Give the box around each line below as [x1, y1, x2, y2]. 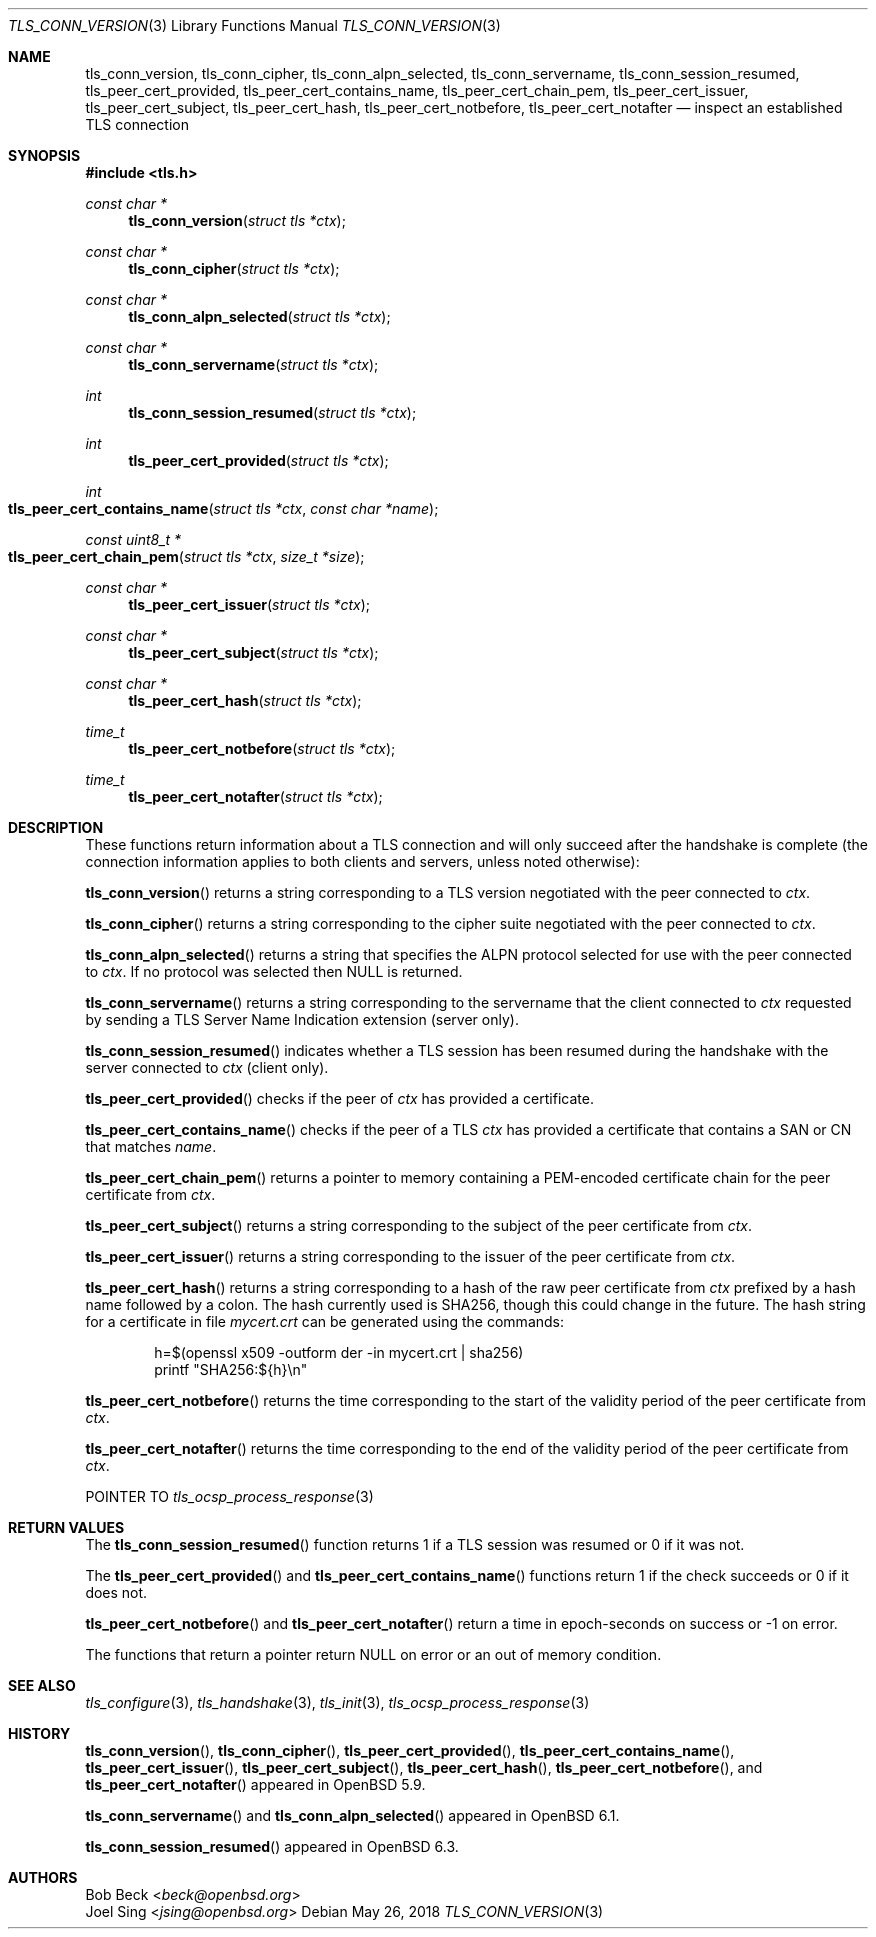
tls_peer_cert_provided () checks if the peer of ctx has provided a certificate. [85, 1090, 594, 1107]
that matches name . [85, 1138, 217, 1155]
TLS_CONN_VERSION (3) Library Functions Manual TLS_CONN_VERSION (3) [8, 17, 501, 34]
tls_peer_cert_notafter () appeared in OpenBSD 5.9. [85, 1776, 426, 1793]
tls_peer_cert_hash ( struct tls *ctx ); [128, 692, 362, 709]
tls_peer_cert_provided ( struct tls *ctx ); [128, 452, 389, 469]
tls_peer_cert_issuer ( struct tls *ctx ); [128, 596, 371, 613]
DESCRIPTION [8, 819, 104, 836]
